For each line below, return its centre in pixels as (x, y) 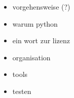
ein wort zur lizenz (41, 40)
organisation (31, 57)
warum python (35, 23)
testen (22, 91)
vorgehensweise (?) (41, 7)
